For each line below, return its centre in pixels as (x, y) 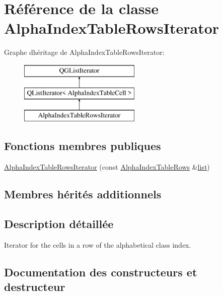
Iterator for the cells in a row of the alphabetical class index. (98, 244)
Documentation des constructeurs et (101, 272)
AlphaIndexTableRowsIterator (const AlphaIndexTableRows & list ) (107, 167)
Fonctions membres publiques (83, 146)
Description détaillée (59, 223)
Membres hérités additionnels (83, 194)
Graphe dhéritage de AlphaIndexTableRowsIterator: (84, 52)
